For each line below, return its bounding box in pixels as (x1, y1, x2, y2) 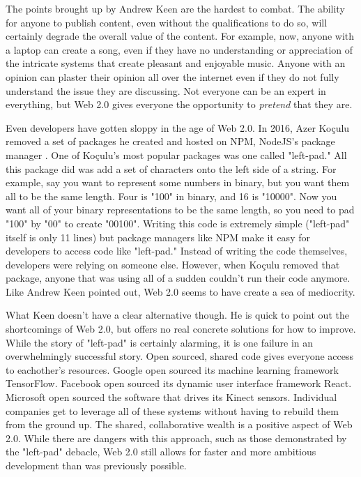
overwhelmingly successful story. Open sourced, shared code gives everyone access (6, 349, 353, 363)
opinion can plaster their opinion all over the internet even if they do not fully (6, 69, 339, 84)
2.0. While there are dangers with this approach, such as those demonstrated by (6, 430, 347, 445)
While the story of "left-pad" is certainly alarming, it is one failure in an (6, 335, 313, 349)
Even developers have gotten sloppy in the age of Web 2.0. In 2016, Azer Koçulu (6, 120, 350, 135)
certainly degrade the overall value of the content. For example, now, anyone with (6, 29, 355, 43)
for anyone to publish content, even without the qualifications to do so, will (6, 15, 328, 29)
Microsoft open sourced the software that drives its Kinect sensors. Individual (6, 390, 337, 404)
